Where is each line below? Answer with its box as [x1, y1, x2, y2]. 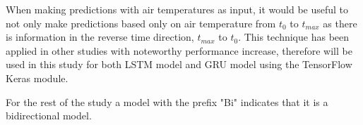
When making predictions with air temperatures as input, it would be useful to [6, 2, 349, 16]
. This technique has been [238, 29, 350, 44]
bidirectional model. [6, 108, 92, 123]
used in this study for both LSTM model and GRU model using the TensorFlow [6, 57, 352, 72]
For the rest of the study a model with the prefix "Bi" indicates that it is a [6, 94, 328, 109]
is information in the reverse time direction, [6, 29, 194, 44]
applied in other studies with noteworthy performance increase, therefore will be [6, 43, 352, 58]
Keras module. [6, 70, 69, 85]
